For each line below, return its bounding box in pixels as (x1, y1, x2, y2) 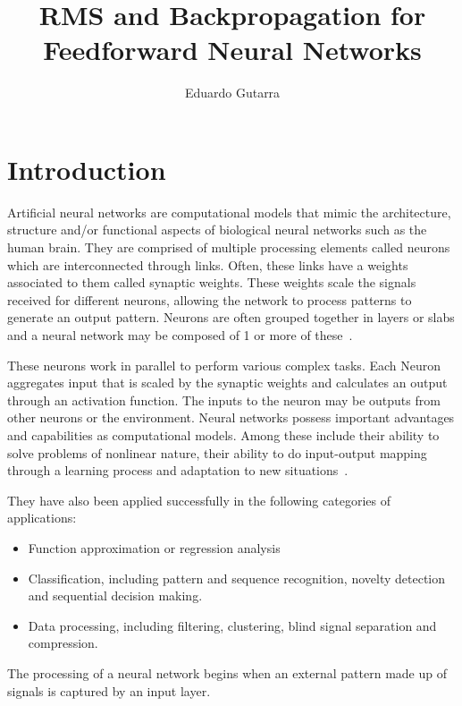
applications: (7, 508, 77, 527)
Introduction (7, 150, 166, 187)
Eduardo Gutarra (184, 83, 281, 102)
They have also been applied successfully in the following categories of (7, 490, 391, 509)
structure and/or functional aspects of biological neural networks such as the (7, 220, 427, 239)
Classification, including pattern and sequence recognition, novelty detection (28, 568, 446, 587)
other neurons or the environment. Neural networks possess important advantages (7, 408, 455, 427)
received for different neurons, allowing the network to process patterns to (7, 290, 412, 309)
